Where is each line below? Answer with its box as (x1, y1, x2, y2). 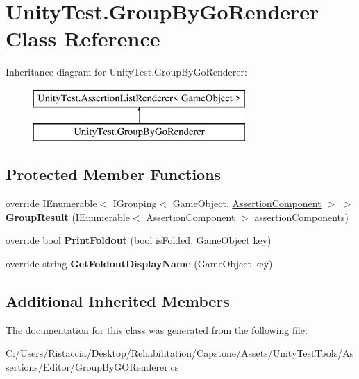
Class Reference (6, 24, 160, 53)
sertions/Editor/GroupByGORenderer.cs (6, 360, 179, 374)
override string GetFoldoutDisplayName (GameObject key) (6, 256, 273, 271)
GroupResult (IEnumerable (6, 209, 130, 224)
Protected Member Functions (6, 164, 222, 185)
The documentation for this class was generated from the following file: (6, 322, 308, 337)
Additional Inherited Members (6, 290, 230, 312)
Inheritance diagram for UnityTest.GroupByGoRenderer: (6, 64, 247, 79)
